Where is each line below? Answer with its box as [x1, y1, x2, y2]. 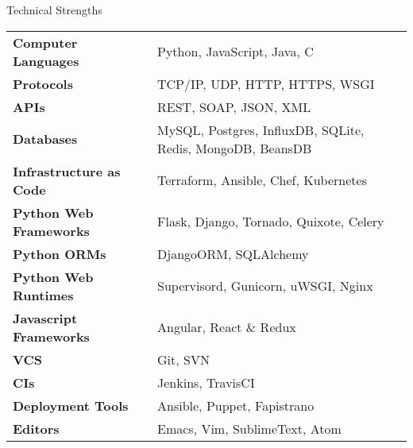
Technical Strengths [6, 2, 102, 17]
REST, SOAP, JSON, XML [157, 97, 311, 116]
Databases [13, 129, 78, 149]
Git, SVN [157, 350, 210, 369]
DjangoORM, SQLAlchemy [157, 244, 309, 263]
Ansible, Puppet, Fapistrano [157, 396, 315, 415]
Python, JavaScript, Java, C [157, 42, 314, 61]
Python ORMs [13, 244, 106, 263]
